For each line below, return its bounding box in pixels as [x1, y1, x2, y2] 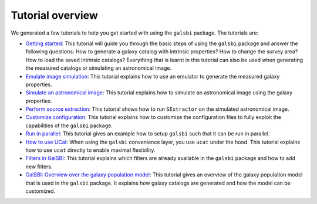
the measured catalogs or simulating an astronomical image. [25, 64, 172, 72]
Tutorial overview [11, 9, 98, 22]
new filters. [25, 163, 53, 170]
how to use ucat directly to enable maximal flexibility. [25, 147, 156, 154]
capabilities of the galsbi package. [25, 122, 113, 129]
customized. [25, 188, 56, 195]
